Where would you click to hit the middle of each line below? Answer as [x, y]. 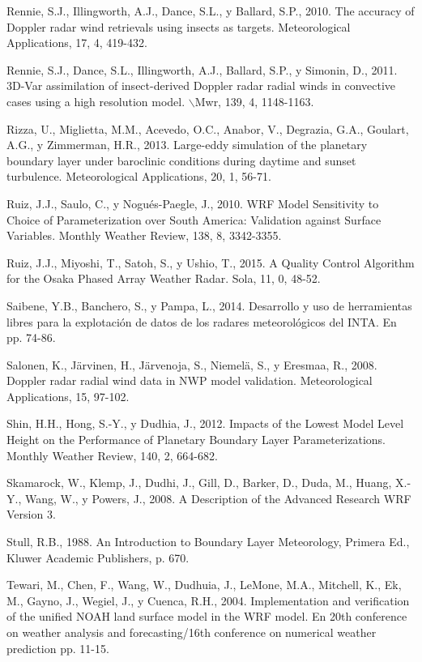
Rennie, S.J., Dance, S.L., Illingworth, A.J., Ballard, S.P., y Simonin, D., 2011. [202, 69]
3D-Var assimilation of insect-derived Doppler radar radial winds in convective [201, 85]
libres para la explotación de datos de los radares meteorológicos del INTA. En [202, 321]
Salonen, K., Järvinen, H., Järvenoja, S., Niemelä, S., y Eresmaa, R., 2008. [192, 364]
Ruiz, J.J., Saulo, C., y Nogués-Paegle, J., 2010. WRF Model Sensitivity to [193, 203]
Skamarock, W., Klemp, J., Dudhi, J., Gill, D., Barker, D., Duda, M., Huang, [199, 483]
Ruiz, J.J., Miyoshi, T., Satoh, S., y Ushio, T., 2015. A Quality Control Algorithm [211, 262]
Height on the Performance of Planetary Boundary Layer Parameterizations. [196, 440]
